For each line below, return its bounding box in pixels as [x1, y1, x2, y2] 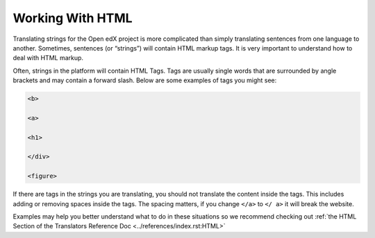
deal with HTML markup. [12, 54, 83, 62]
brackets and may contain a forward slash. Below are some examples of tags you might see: [12, 76, 277, 84]
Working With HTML [12, 10, 133, 26]
